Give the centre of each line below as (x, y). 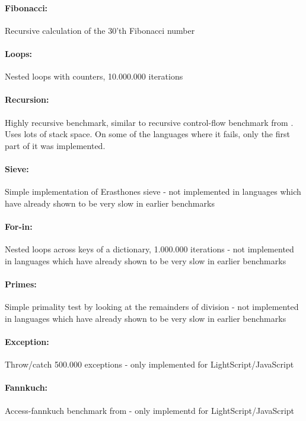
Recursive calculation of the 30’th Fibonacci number (100, 30)
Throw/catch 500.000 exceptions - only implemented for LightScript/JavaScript (149, 364)
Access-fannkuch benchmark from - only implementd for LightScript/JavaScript (150, 410)
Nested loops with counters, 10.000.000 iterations (94, 76)
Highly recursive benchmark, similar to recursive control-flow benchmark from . (149, 122)
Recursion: (27, 99)
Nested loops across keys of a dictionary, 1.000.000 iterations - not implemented (149, 249)
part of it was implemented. (55, 145)
